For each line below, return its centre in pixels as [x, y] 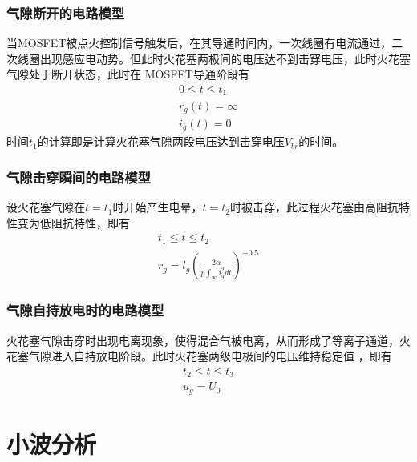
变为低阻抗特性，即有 [73, 222]
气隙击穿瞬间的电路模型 [79, 177]
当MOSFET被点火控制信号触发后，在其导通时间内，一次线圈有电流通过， [199, 43]
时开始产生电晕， [158, 207]
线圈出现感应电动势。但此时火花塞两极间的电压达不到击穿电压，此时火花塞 [214, 58]
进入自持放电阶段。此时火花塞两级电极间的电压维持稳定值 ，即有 [221, 356]
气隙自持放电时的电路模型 [85, 310]
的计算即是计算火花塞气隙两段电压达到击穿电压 [161, 141]
